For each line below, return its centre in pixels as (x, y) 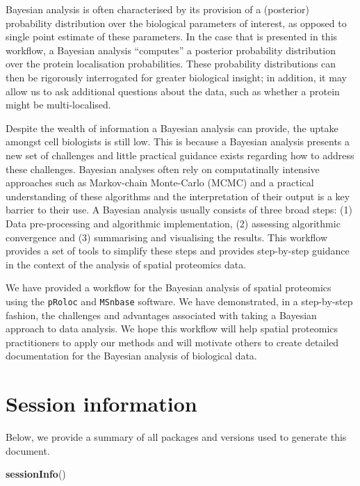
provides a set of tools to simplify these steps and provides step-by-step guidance (178, 251)
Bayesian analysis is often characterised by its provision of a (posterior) (157, 9)
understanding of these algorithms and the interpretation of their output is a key (178, 196)
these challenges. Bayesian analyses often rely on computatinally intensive (163, 169)
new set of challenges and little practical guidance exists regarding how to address (180, 155)
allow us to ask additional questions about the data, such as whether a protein (173, 91)
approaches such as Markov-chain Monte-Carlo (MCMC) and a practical (160, 183)
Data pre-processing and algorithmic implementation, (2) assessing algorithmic (173, 223)
